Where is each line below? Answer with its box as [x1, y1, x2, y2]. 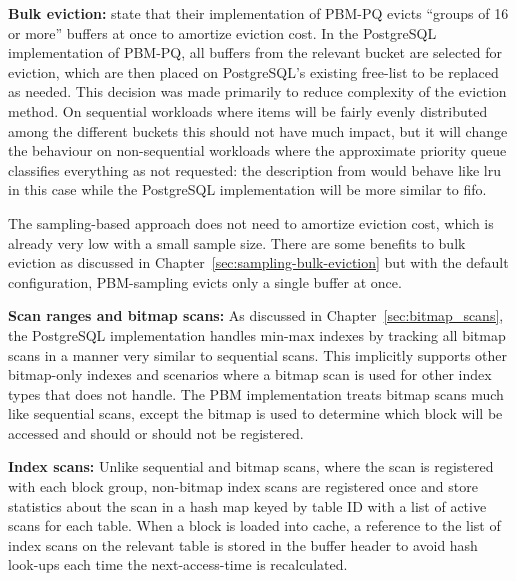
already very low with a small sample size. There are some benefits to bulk [8, 232, 466, 253]
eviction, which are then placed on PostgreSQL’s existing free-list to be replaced [8, 61, 499, 82]
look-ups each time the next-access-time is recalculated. [8, 554, 348, 575]
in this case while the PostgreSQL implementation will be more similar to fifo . [8, 179, 487, 200]
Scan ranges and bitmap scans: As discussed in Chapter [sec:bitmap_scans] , [8, 305, 504, 326]
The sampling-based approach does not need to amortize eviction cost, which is [8, 212, 494, 233]
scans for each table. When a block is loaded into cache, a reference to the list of [8, 515, 501, 536]
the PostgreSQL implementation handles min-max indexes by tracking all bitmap [8, 324, 506, 345]
